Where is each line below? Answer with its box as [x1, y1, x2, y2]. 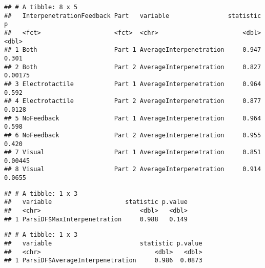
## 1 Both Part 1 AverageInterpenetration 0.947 [4, 46, 261, 54]
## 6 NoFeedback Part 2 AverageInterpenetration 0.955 [4, 131, 261, 139]
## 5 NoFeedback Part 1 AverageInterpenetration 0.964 [4, 114, 261, 122]
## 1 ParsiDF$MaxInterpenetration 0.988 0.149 [4, 215, 188, 223]
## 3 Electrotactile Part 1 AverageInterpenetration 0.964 [4, 80, 261, 88]
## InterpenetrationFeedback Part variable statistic [4, 12, 261, 19]
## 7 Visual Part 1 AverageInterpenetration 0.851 [4, 149, 261, 156]
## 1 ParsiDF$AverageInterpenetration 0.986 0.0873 [4, 257, 202, 264]
